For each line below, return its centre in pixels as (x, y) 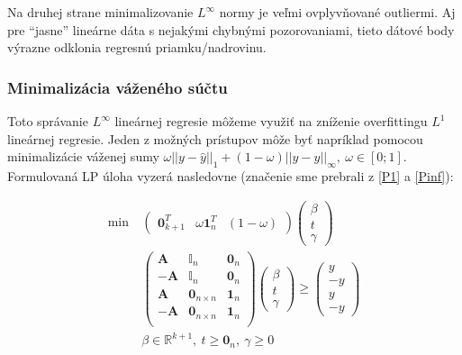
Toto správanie (48, 121)
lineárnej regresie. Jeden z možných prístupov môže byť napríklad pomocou (215, 138)
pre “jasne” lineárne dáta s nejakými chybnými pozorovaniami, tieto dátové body (231, 29)
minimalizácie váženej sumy (83, 156)
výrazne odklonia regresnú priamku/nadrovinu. (137, 47)
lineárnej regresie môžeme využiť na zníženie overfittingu (271, 121)
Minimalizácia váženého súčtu (118, 87)
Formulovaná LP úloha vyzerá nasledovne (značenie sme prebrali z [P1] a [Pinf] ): (231, 175)
